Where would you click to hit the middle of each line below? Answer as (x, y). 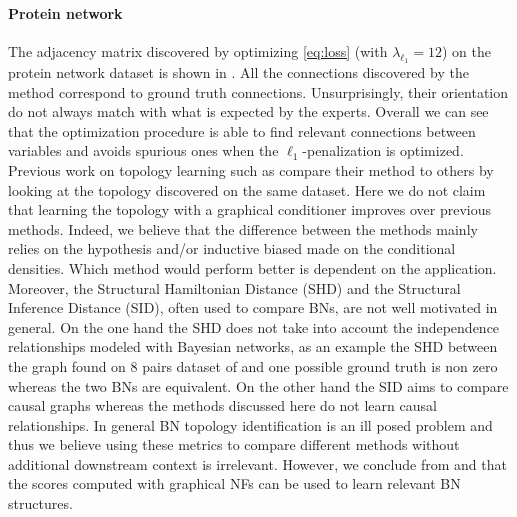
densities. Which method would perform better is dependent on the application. (252, 267)
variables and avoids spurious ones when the (143, 150)
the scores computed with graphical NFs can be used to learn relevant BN (234, 483)
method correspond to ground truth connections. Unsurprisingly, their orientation (258, 91)
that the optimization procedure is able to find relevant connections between (242, 130)
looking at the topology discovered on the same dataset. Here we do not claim (247, 189)
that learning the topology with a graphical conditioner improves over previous (250, 209)
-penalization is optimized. (383, 150)
